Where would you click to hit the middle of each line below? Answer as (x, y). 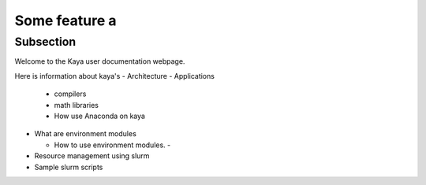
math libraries (76, 105)
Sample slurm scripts (69, 167)
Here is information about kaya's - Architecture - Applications (114, 76)
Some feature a (66, 20)
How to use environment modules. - (112, 145)
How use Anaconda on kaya (100, 116)
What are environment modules (86, 134)
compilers (70, 94)
